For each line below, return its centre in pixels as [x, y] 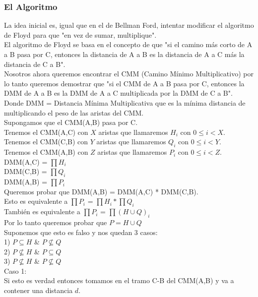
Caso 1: [15, 270]
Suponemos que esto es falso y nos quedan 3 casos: [81, 232]
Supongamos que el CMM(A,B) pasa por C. [71, 122]
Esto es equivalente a [36, 201]
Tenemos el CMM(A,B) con [46, 152]
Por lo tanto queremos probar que [56, 222]
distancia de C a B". [35, 64]
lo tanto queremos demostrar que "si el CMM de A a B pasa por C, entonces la [124, 83]
